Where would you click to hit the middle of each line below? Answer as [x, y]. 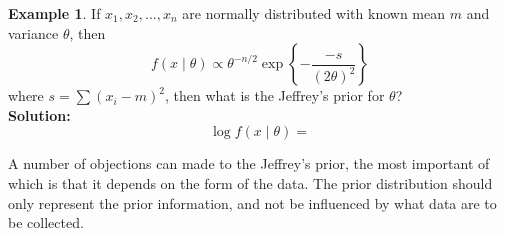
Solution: [39, 114]
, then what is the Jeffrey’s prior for [274, 95]
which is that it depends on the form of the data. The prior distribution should [250, 182]
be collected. [46, 222]
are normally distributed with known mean [313, 13]
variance [33, 32]
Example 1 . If [54, 13]
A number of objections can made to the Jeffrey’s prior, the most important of [249, 163]
